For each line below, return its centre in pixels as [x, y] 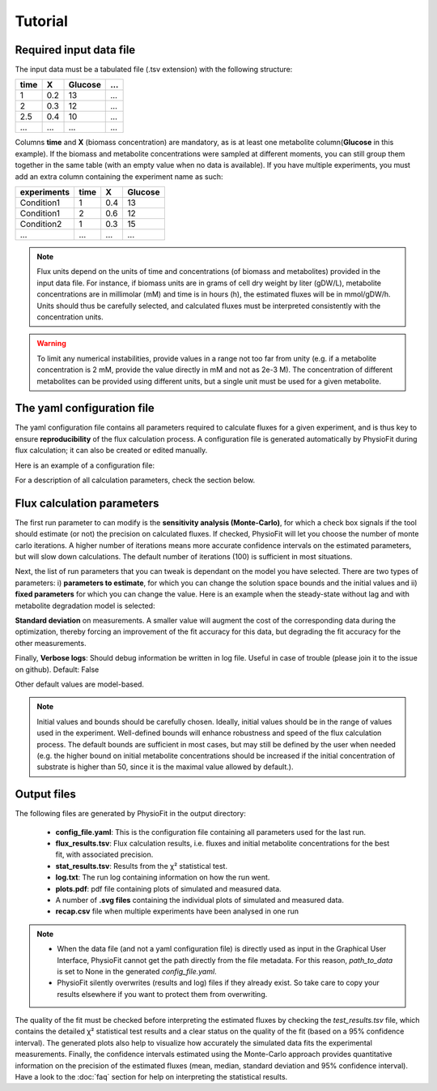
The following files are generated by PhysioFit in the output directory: [130, 814]
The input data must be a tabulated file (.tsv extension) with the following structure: [154, 70]
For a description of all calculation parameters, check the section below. [135, 480]
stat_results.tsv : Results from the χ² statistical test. [142, 866]
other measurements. [51, 643]
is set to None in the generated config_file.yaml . [137, 971]
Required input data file [75, 50]
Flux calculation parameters [87, 503]
